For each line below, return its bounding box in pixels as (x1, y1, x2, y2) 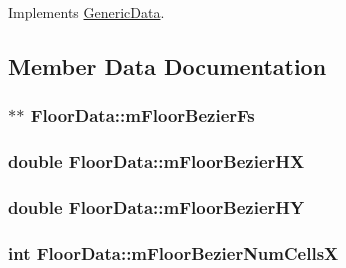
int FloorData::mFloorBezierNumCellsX (8, 240, 339, 265)
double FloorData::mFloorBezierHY (8, 194, 305, 219)
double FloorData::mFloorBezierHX (8, 149, 305, 174)
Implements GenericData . (8, 2, 165, 22)
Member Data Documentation (8, 50, 327, 81)
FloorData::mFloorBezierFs (30, 103, 255, 128)
